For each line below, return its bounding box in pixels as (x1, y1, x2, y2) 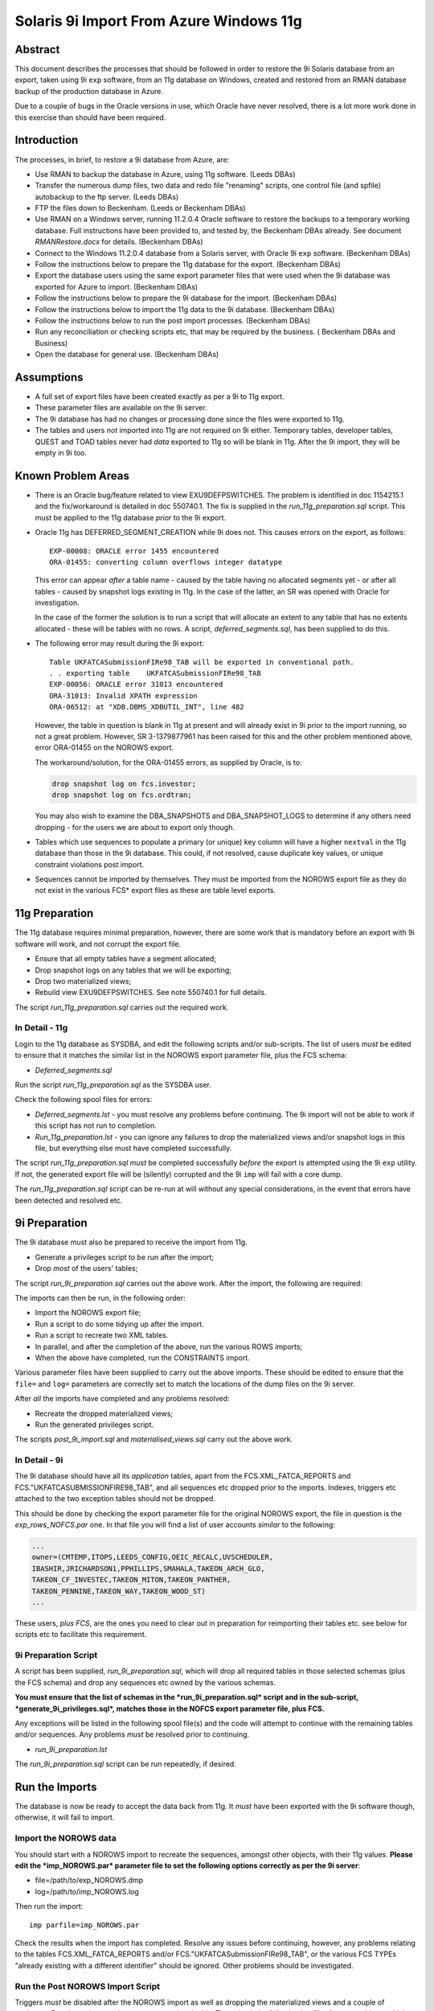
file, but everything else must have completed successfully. (35, 1143, 232, 1153)
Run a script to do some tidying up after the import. (35, 1319, 204, 1329)
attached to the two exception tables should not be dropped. (14, 1494, 216, 1503)
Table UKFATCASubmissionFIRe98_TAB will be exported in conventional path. (49, 657, 354, 667)
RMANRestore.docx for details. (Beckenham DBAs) (35, 237, 204, 247)
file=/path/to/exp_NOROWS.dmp (35, 1875, 144, 1886)
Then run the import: (14, 1902, 84, 1911)
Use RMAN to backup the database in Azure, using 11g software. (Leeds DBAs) (35, 169, 297, 179)
